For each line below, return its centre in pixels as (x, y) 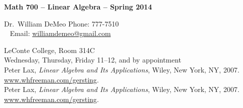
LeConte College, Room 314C (49, 50)
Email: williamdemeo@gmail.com (60, 33)
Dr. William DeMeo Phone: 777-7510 (62, 23)
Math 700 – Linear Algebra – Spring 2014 (78, 6)
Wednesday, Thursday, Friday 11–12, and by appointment (93, 60)
